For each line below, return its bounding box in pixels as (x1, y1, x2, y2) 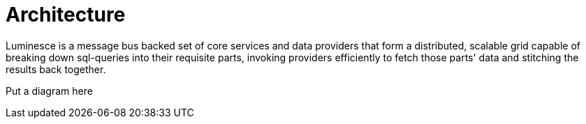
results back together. (6, 63, 106, 75)
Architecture (6, 3, 126, 26)
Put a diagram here (6, 84, 93, 97)
